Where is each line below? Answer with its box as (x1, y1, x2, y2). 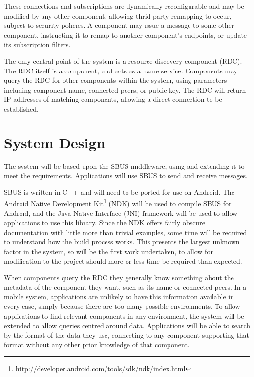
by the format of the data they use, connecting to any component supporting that (4, 330, 249, 340)
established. (4, 103, 39, 114)
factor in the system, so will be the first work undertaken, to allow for (4, 246, 213, 257)
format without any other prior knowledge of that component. (4, 339, 190, 350)
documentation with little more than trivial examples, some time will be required (4, 227, 247, 237)
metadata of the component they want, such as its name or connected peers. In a (4, 282, 247, 292)
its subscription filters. (4, 39, 71, 49)
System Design (4, 132, 106, 152)
